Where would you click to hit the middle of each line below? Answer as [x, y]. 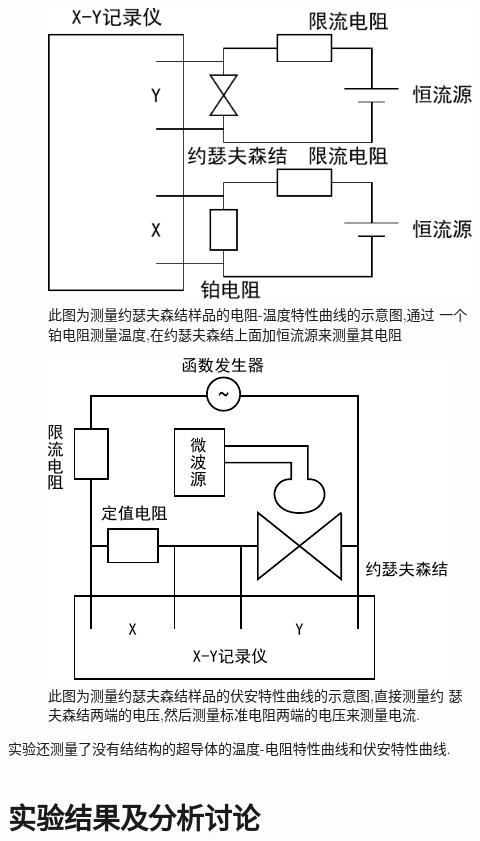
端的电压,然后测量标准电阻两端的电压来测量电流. [261, 714]
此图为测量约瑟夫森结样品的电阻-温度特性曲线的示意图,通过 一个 [258, 313]
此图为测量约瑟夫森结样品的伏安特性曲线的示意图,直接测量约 [246, 694]
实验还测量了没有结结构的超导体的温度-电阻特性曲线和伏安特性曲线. [229, 747]
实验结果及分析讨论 [134, 816]
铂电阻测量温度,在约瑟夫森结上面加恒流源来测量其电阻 [225, 333]
